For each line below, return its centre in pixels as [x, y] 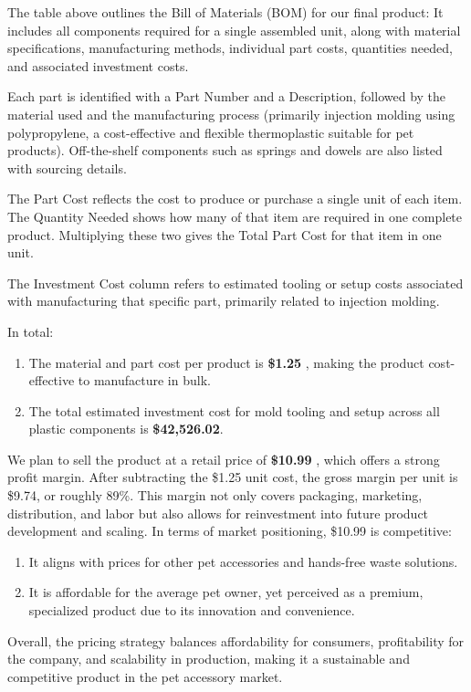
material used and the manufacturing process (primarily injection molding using [231, 114]
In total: [31, 331]
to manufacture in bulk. [144, 380]
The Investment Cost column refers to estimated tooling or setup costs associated [235, 283]
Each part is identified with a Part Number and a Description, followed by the [227, 96]
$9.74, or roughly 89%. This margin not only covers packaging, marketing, [215, 495]
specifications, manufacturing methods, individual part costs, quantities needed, [230, 48]
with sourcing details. [67, 168]
